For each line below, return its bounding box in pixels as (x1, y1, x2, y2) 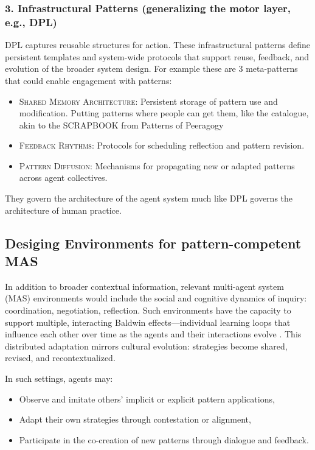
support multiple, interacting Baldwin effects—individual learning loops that (5, 315, 291, 328)
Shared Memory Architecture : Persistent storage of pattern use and (19, 94, 278, 107)
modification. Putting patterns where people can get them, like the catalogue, (19, 107, 309, 119)
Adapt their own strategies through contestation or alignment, (19, 413, 251, 426)
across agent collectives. (19, 171, 108, 184)
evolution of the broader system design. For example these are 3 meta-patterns (5, 62, 298, 75)
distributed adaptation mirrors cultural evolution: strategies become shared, (5, 339, 288, 352)
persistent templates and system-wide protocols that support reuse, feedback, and (5, 50, 310, 63)
